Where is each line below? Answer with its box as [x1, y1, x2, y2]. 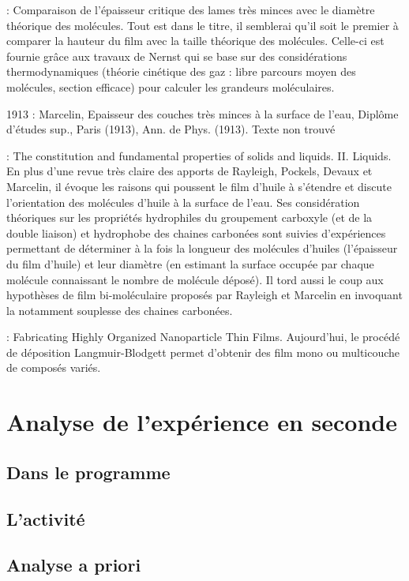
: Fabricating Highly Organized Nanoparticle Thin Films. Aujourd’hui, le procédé [6, 328, 400, 345]
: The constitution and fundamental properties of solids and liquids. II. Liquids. [6, 147, 392, 163]
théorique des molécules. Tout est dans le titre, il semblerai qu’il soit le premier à [6, 17, 399, 33]
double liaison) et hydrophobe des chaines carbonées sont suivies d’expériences [6, 224, 386, 241]
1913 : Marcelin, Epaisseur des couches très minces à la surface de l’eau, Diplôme [6, 105, 399, 122]
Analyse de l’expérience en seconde [6, 406, 397, 438]
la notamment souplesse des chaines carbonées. [6, 302, 233, 318]
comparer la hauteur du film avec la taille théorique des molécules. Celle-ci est [6, 32, 385, 49]
